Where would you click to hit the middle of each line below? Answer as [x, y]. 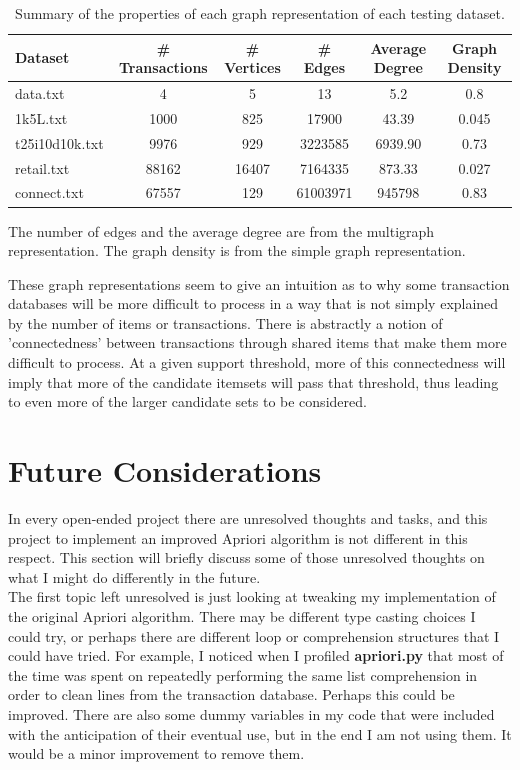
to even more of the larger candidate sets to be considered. [187, 401]
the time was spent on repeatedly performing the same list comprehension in [243, 674]
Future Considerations [165, 470]
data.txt [40, 93]
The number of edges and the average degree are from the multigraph [221, 230]
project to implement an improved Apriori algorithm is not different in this [238, 537]
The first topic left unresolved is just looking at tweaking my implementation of [252, 596]
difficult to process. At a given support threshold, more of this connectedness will [257, 362]
